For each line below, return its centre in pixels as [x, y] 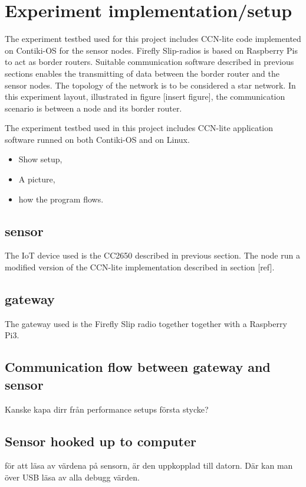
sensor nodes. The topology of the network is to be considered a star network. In [150, 85]
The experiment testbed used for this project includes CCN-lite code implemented [153, 39]
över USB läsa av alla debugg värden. [73, 477]
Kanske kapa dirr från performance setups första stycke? [107, 409]
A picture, [37, 179]
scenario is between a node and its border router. [93, 108]
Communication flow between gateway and [138, 367]
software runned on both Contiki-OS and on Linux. [97, 139]
